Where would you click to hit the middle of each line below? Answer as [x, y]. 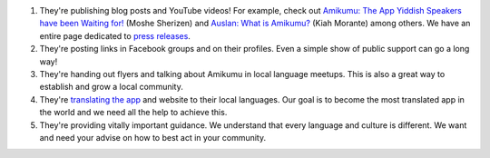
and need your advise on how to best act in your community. [153, 137]
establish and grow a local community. [111, 87]
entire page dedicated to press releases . [115, 35]
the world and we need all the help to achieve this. [133, 113]
